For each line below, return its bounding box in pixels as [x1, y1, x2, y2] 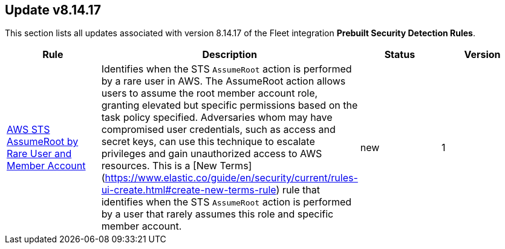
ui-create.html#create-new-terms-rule [101, 184, 276, 196]
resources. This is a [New [101, 160, 217, 172]
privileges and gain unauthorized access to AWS [101, 147, 322, 160]
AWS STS [7, 123, 50, 136]
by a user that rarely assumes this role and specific [101, 208, 334, 221]
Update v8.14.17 [5, 2, 101, 18]
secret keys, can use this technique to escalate [101, 135, 315, 148]
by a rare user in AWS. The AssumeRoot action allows [101, 75, 346, 88]
